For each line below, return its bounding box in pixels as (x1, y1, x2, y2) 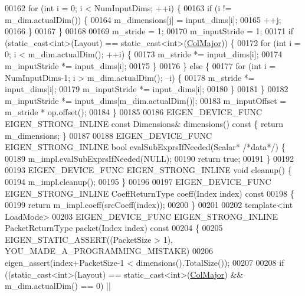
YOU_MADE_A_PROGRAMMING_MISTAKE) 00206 (5, 245, 213, 257)
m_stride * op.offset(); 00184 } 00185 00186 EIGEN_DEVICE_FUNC (5, 106, 263, 118)
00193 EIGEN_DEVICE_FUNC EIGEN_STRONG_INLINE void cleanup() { (5, 164, 292, 176)
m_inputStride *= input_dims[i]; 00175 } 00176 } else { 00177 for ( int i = (5, 59, 276, 71)
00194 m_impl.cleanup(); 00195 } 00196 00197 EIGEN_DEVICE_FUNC (5, 175, 271, 187)
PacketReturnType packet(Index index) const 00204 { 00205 (5, 222, 223, 234)
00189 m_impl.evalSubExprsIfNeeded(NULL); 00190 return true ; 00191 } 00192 (5, 152, 294, 164)
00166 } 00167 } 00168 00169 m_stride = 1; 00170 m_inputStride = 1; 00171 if (5, 25, 293, 37)
